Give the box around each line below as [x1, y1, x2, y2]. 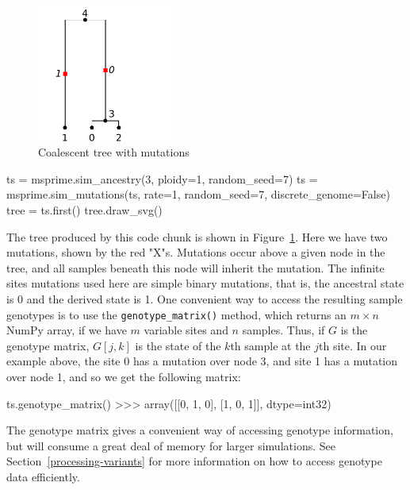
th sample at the [230, 337, 311, 353]
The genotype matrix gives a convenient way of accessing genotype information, [6, 422, 393, 438]
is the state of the [135, 337, 221, 353]
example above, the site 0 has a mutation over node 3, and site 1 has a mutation [6, 353, 398, 369]
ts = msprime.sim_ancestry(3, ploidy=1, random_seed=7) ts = [6, 170, 318, 187]
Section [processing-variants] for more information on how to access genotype [6, 453, 382, 469]
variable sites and [144, 322, 228, 338]
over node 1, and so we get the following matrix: [6, 368, 241, 384]
